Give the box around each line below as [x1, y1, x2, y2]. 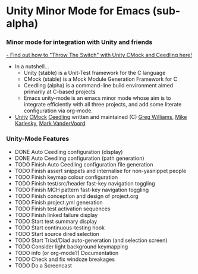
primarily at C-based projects [23, 88, 96, 96]
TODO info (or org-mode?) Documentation [14, 249, 119, 256]
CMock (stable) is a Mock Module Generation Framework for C [23, 75, 178, 83]
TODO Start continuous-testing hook [14, 224, 105, 231]
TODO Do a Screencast [14, 262, 73, 269]
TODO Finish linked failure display [14, 211, 98, 218]
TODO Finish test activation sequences [14, 205, 111, 212]
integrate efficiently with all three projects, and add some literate [23, 101, 182, 108]
